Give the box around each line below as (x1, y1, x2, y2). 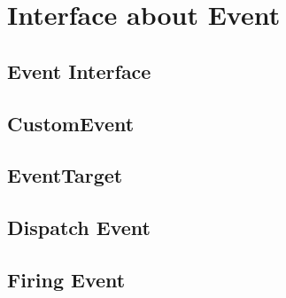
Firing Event (7, 265, 126, 293)
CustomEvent (7, 109, 135, 137)
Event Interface (7, 57, 151, 84)
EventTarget (7, 161, 123, 189)
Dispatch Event (7, 214, 151, 241)
